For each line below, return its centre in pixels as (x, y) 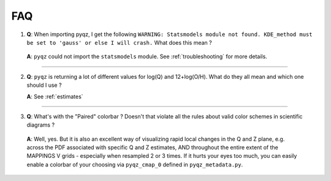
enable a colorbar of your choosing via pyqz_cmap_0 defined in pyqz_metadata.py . (135, 164)
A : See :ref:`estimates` (55, 96)
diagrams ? (41, 125)
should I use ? (44, 85)
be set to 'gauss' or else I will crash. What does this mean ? (119, 42)
